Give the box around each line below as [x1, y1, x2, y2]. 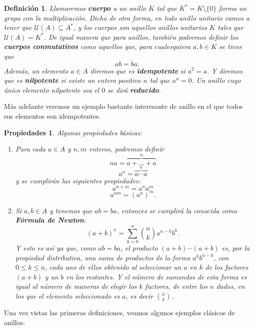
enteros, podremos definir [89, 144, 164, 154]
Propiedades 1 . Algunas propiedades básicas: [4, 127, 142, 137]
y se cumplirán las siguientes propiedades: [15, 175, 140, 185]
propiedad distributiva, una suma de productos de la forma [15, 252, 190, 262]
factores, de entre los [145, 281, 208, 291]
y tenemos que [49, 205, 92, 215]
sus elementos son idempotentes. [4, 110, 101, 121]
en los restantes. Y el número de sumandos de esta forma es [66, 271, 247, 281]
